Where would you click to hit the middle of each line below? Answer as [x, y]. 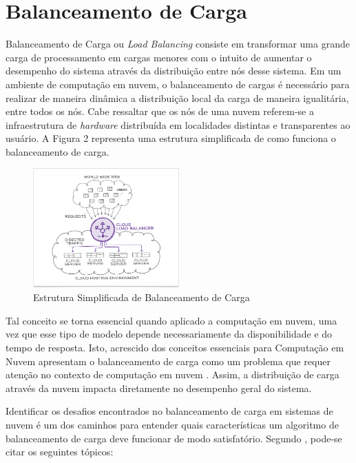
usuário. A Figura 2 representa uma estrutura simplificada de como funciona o [171, 138]
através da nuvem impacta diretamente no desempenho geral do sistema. [159, 388]
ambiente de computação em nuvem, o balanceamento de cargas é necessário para [178, 84]
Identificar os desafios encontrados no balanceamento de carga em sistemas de [169, 411]
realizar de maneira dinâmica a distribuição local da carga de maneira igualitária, [177, 97]
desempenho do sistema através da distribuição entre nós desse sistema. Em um [174, 71]
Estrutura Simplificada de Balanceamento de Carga [142, 297]
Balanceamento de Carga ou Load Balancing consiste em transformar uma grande [178, 44]
